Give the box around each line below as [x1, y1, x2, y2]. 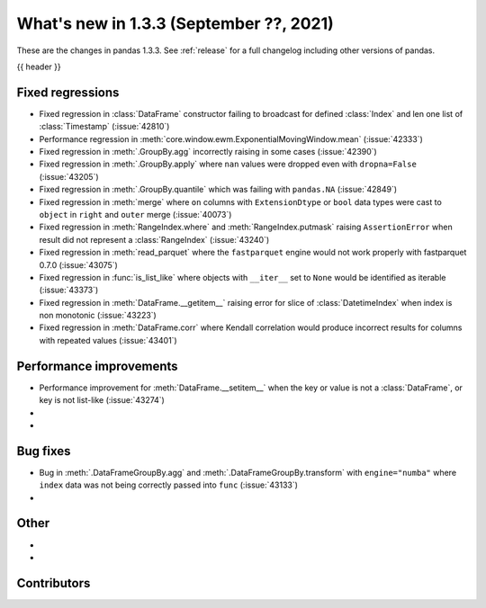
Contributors [16, 576, 91, 591]
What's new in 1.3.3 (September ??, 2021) [16, 13, 335, 33]
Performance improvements [16, 358, 179, 373]
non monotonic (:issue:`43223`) [39, 310, 157, 321]
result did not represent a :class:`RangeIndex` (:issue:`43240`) [39, 234, 270, 245]
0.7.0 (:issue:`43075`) [39, 259, 119, 270]
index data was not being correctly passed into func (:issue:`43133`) [39, 479, 299, 490]
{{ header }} [16, 61, 62, 72]
